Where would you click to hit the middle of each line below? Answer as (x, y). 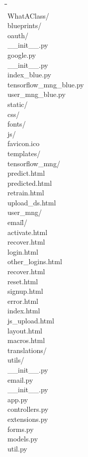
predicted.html (30, 183)
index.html (24, 311)
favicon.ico (24, 143)
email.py (20, 379)
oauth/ (18, 35)
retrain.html (26, 193)
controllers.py (28, 409)
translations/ (27, 350)
